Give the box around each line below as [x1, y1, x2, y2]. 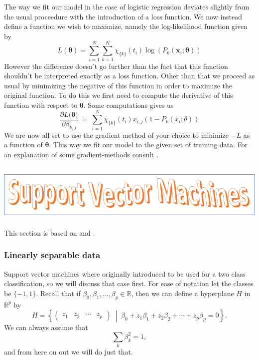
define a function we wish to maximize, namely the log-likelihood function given [4, 21, 248, 31]
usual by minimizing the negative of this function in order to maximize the [4, 80, 232, 90]
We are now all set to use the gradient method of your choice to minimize [4, 129, 229, 140]
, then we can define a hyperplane [131, 288, 234, 298]
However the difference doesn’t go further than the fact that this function [4, 60, 228, 71]
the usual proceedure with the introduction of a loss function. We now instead [4, 11, 243, 21]
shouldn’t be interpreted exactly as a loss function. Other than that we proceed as [4, 70, 255, 81]
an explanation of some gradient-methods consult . [4, 149, 158, 159]
